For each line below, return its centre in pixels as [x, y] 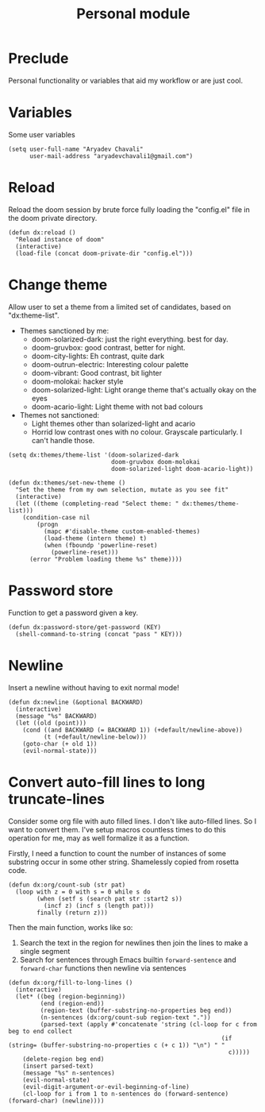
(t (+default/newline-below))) [95, 737]
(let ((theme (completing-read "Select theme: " [97, 504]
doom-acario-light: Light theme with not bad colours [117, 407]
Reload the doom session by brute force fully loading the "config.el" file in [129, 209]
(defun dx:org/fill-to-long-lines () [71, 983]
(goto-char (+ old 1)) [60, 743]
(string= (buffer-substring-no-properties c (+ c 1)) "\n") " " [117, 1045]
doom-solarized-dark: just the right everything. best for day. [130, 339]
